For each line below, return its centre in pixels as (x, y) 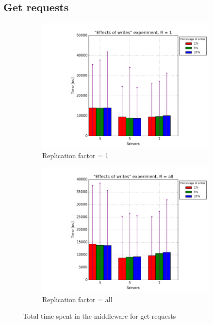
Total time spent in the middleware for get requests (99, 315)
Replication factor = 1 (75, 155)
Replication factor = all (77, 299)
